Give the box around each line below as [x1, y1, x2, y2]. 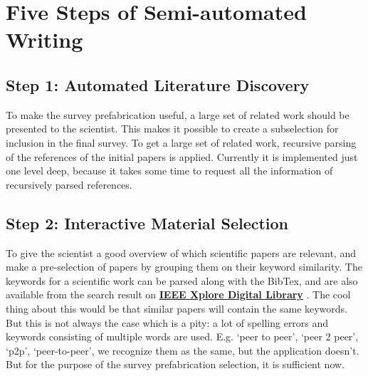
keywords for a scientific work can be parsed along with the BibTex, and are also [6, 273, 358, 288]
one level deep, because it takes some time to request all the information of [6, 163, 333, 178]
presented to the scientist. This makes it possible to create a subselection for [6, 121, 339, 136]
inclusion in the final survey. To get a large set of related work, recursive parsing [6, 135, 357, 150]
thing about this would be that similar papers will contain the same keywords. [6, 301, 348, 315]
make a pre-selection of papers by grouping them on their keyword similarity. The [6, 259, 362, 274]
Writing [6, 25, 83, 54]
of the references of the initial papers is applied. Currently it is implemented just [6, 149, 358, 164]
